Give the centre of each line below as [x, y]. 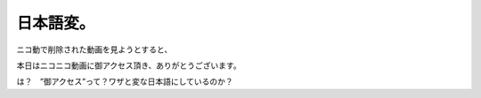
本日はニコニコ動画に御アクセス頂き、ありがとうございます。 [129, 65]
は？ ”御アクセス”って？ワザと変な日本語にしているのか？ [125, 82]
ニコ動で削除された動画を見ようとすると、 [94, 49]
